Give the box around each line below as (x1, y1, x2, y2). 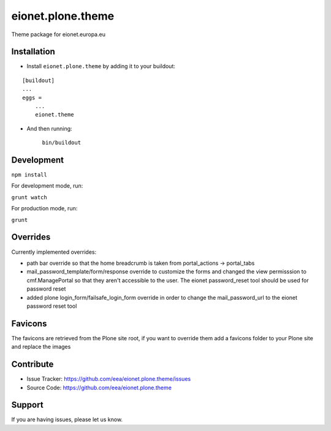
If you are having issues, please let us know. (11, 416, 123, 423)
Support (11, 400, 44, 410)
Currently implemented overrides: (11, 248, 97, 256)
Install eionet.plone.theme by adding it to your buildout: (26, 63, 176, 70)
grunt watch (11, 194, 47, 200)
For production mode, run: (11, 205, 78, 212)
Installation (11, 47, 55, 57)
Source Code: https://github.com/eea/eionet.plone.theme (26, 384, 172, 391)
